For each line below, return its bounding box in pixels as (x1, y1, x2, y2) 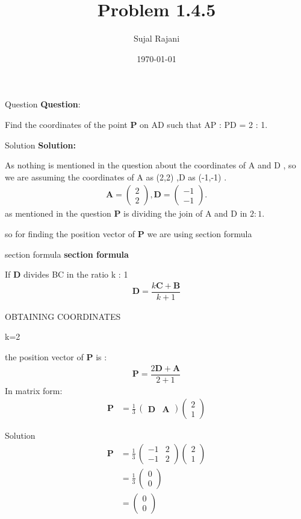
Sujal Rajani (133, 32, 180, 45)
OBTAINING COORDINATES (5, 310, 121, 322)
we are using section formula (147, 227, 252, 240)
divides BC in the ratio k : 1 (23, 268, 128, 281)
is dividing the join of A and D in (123, 207, 247, 220)
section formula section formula (5, 247, 129, 260)
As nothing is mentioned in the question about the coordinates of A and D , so (5, 159, 296, 171)
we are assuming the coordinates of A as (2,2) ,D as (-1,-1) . (5, 170, 227, 183)
